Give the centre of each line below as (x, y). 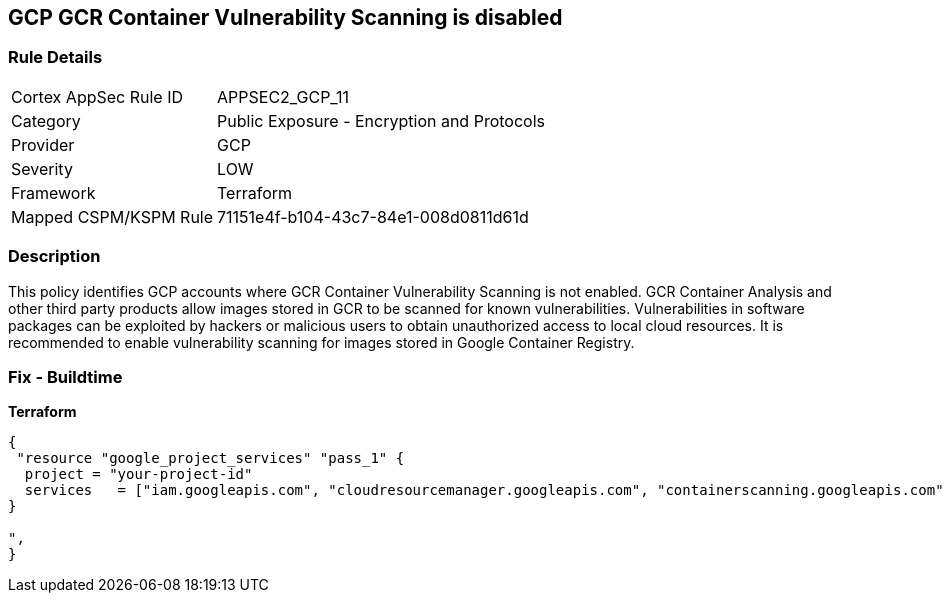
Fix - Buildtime (65, 376)
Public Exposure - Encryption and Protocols (381, 120)
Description (54, 256)
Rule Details (55, 57)
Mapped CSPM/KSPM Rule (112, 216)
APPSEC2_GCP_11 (283, 96)
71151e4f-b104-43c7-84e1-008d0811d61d (373, 216)
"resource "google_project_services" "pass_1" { (210, 458)
